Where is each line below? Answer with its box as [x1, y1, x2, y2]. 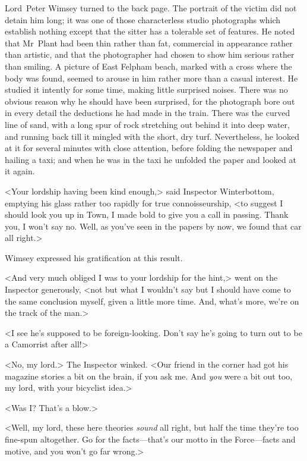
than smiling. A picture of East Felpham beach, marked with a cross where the [5, 59, 292, 72]
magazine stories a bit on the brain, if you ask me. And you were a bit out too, [5, 369, 293, 382]
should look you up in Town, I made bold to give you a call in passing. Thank [5, 208, 289, 221]
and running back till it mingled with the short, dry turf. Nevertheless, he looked [5, 130, 299, 142]
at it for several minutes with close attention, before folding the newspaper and [5, 142, 293, 154]
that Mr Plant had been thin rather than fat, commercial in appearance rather [5, 36, 293, 49]
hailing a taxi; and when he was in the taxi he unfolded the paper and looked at [5, 153, 296, 165]
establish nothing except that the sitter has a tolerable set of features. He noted [5, 25, 295, 37]
